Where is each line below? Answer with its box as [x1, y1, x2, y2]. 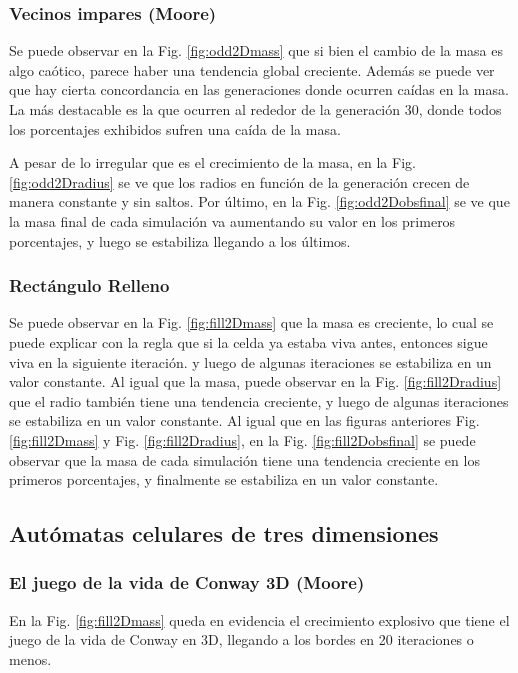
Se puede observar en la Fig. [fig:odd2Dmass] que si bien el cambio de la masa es [9, 40, 504, 61]
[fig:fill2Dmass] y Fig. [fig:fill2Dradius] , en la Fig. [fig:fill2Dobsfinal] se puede [9, 429, 476, 450]
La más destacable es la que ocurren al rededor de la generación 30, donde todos [9, 99, 502, 119]
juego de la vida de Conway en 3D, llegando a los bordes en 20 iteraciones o [9, 629, 474, 650]
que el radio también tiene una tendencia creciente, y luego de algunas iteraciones [9, 390, 509, 411]
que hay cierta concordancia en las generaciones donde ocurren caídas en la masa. [9, 79, 509, 100]
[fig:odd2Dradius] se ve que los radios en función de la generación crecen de [9, 171, 470, 192]
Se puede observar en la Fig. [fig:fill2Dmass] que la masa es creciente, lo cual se [9, 312, 494, 333]
